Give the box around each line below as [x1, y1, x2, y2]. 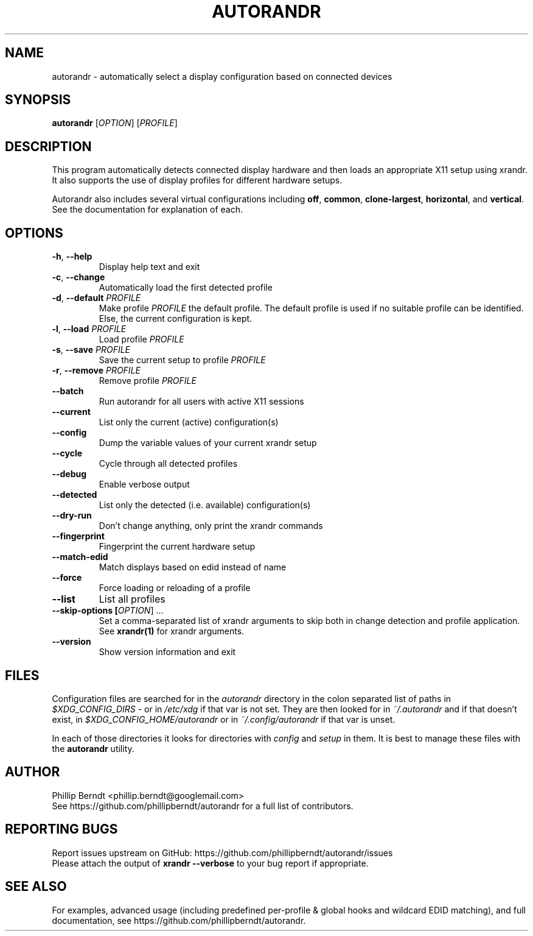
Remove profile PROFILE [99, 375, 197, 386]
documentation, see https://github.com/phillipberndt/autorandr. [52, 915, 306, 926]
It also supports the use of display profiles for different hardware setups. [52, 175, 343, 186]
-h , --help [52, 251, 92, 262]
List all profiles [99, 593, 165, 606]
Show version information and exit [99, 647, 236, 658]
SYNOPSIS [5, 92, 71, 108]
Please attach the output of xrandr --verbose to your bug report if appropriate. [52, 857, 369, 868]
